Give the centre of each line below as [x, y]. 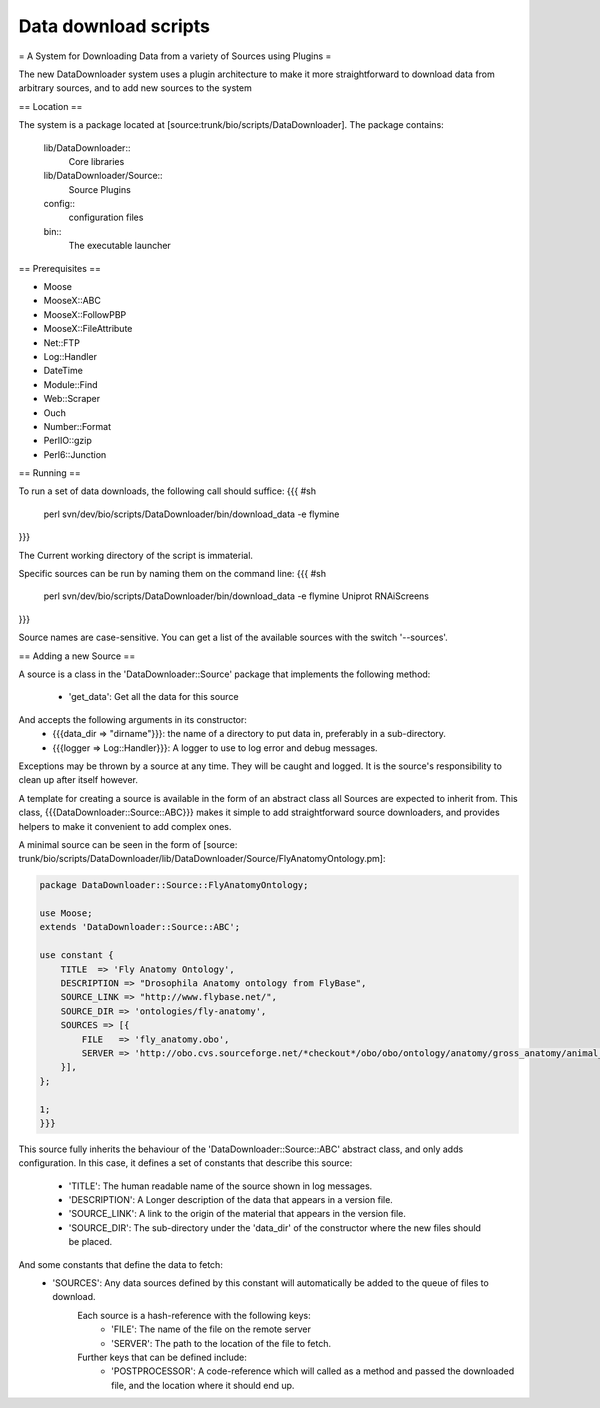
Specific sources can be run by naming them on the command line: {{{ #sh [172, 574]
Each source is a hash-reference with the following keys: [194, 1315]
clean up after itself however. [78, 780]
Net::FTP [61, 342]
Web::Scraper [72, 399]
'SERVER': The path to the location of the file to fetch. [221, 1343]
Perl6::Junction [75, 454]
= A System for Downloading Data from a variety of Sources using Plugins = [175, 56]
